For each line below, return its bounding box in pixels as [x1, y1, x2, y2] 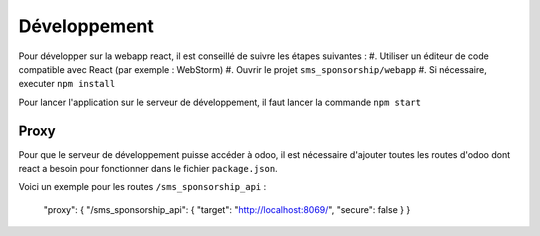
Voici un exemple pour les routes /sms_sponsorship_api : [18, 181, 267, 193]
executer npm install [18, 78, 116, 90]
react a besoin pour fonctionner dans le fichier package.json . [18, 163, 279, 175]
